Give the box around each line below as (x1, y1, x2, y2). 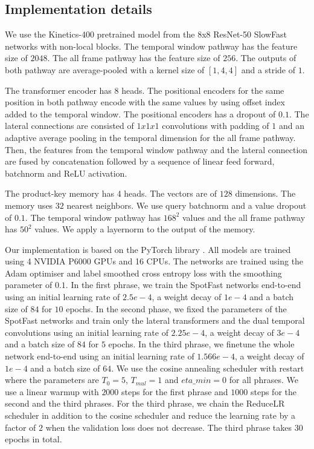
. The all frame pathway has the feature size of (47, 51, 220, 64)
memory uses (5, 198, 53, 211)
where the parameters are (5, 373, 99, 386)
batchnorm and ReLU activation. (5, 166, 127, 179)
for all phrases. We (229, 373, 298, 386)
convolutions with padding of (162, 119, 269, 132)
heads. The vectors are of (124, 187, 217, 200)
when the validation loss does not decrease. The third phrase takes (45, 421, 292, 433)
